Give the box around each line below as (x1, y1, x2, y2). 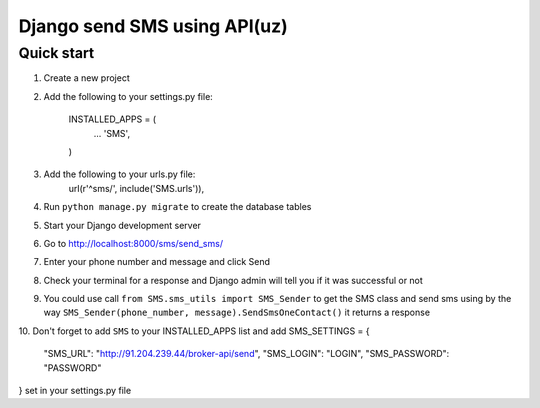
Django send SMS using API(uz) (18, 15, 289, 37)
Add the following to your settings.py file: (43, 90, 214, 102)
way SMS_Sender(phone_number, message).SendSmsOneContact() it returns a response (43, 306, 430, 319)
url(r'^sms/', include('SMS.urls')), (68, 182, 205, 194)
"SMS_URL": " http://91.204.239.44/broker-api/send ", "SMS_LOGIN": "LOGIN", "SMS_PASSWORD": (43, 348, 450, 360)
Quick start (18, 44, 95, 62)
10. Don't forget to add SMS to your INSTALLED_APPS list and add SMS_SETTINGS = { (18, 325, 370, 337)
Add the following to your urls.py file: (43, 168, 196, 180)
